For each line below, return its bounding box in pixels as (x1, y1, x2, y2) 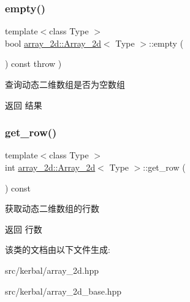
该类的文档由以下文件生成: (5, 243, 110, 256)
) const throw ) (5, 57, 62, 70)
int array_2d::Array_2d (5, 161, 96, 173)
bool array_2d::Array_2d (5, 36, 101, 49)
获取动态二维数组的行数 (5, 202, 99, 215)
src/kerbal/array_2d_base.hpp (5, 284, 122, 297)
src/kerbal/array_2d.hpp (5, 263, 99, 276)
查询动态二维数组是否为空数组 (5, 78, 125, 90)
